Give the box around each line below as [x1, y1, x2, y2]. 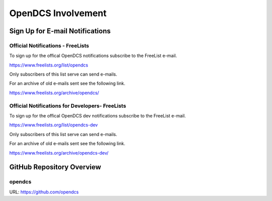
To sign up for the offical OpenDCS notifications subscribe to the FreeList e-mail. [9, 53, 177, 59]
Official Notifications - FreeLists [9, 42, 89, 49]
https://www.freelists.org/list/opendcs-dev [9, 122, 98, 128]
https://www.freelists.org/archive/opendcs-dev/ [9, 150, 109, 156]
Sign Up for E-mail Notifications [9, 27, 111, 35]
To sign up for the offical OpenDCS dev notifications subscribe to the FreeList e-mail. [9, 113, 186, 119]
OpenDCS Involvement [9, 8, 107, 19]
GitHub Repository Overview [9, 163, 101, 171]
